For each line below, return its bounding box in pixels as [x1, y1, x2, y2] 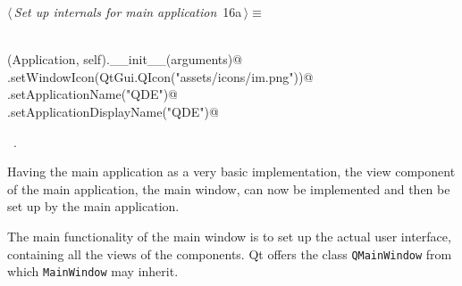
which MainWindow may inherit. [7, 262, 179, 281]
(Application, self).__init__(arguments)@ [7, 50, 243, 69]
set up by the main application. [7, 197, 180, 216]
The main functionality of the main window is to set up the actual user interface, [7, 226, 451, 245]
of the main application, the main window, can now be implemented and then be [7, 179, 450, 198]
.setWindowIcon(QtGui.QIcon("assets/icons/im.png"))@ [7, 67, 314, 86]
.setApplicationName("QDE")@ [7, 85, 179, 103]
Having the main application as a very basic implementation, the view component [7, 162, 456, 181]
